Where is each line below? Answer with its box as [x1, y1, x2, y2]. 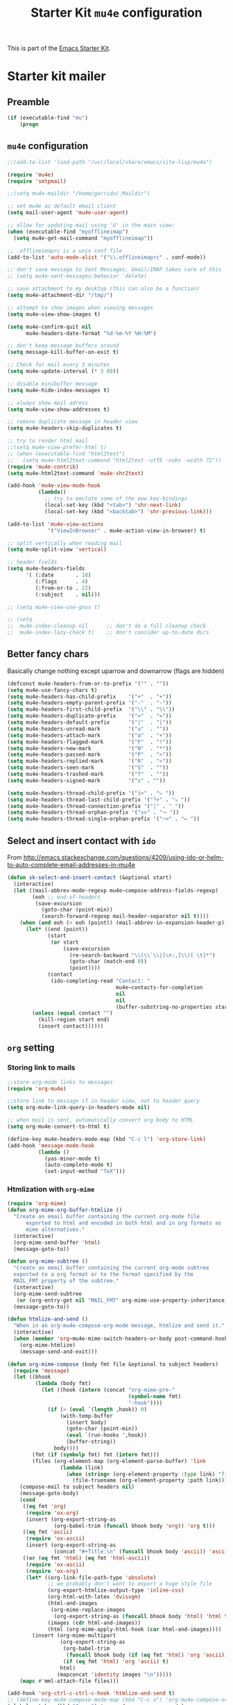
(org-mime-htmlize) [19, 1341, 76, 1348]
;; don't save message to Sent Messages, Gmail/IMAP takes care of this [7, 266, 222, 273]
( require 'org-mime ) [7, 1200, 67, 1207]
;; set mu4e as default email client [7, 203, 116, 210]
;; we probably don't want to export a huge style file [47, 1581, 213, 1587]
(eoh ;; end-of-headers [32, 894, 101, 900]
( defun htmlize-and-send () [7, 1316, 89, 1323]
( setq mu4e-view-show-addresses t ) [7, 405, 110, 413]
